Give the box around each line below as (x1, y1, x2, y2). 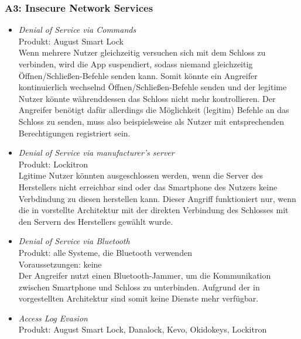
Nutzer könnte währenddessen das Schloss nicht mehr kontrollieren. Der (18, 92, 276, 104)
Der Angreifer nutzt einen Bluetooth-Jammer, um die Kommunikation (18, 269, 271, 282)
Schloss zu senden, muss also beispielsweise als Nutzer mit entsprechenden (18, 115, 284, 127)
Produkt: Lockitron (18, 157, 88, 170)
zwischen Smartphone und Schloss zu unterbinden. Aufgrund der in (18, 280, 260, 293)
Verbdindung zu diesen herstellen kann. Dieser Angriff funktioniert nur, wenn (18, 192, 296, 204)
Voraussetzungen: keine (18, 258, 102, 270)
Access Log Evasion (18, 311, 88, 324)
